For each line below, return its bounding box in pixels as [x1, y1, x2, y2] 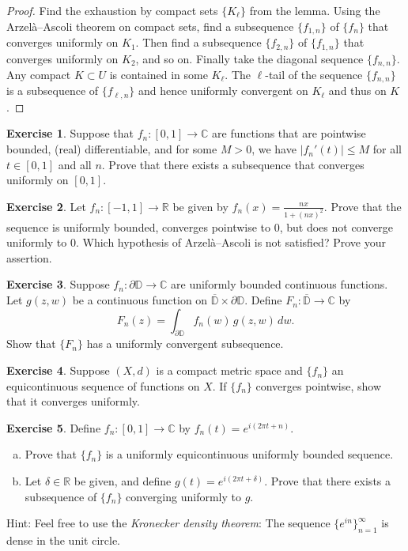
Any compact [6, 66, 71, 82]
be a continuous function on [72, 292, 208, 308]
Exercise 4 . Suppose [6, 362, 110, 379]
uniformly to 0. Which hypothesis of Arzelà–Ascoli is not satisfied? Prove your [6, 234, 386, 251]
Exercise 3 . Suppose [6, 276, 110, 292]
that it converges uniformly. [6, 393, 140, 409]
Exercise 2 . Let [6, 198, 86, 214]
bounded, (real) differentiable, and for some [6, 141, 217, 157]
